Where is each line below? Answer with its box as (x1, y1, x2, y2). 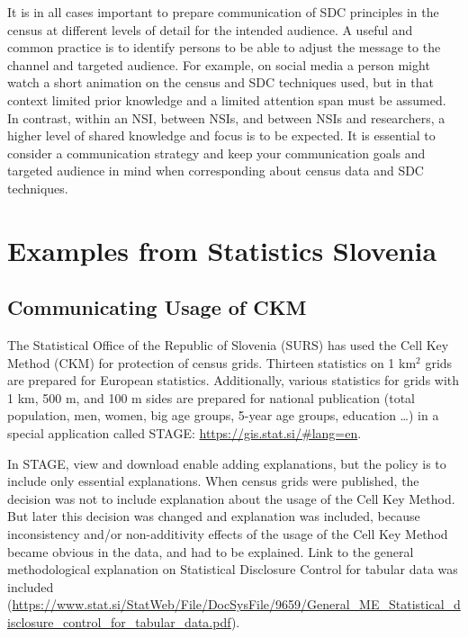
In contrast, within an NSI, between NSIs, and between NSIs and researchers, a (7, 108, 445, 127)
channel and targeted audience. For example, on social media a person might (7, 55, 430, 74)
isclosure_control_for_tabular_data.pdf (7, 613, 231, 632)
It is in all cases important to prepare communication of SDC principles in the (7, 3, 439, 21)
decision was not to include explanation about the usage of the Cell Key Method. (7, 489, 455, 508)
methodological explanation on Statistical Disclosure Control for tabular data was (7, 560, 458, 579)
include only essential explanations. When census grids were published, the (7, 472, 419, 490)
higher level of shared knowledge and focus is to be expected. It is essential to (7, 126, 436, 145)
